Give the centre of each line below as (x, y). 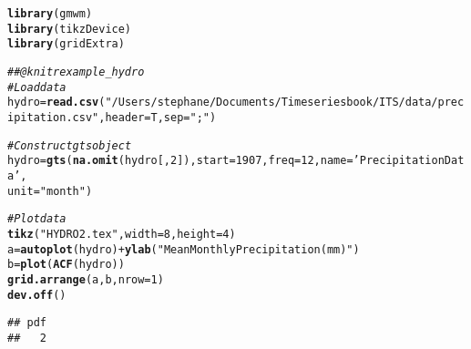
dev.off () (37, 295)
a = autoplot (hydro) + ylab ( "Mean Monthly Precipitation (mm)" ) (184, 249)
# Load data (37, 87)
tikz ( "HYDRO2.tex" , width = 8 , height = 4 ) (122, 234)
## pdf (27, 323)
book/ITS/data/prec (405, 103)
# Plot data (37, 219)
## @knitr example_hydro (76, 72)
